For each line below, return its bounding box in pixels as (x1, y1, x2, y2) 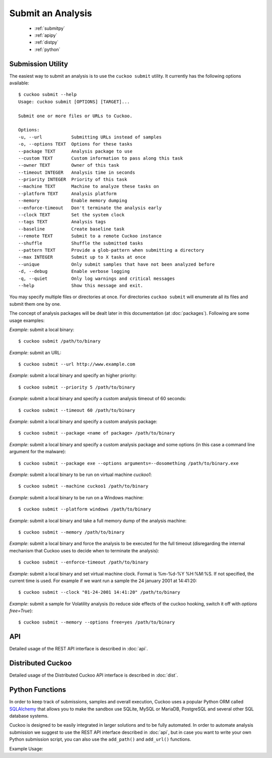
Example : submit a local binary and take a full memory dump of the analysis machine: (9, 517, 187, 524)
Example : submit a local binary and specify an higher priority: (9, 372, 137, 378)
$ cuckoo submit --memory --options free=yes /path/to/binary (18, 620, 175, 625)
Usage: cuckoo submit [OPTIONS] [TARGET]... (18, 99, 130, 105)
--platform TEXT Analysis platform (18, 191, 117, 197)
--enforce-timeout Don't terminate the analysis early (18, 205, 162, 211)
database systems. (9, 713, 49, 719)
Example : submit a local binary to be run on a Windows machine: (9, 494, 144, 500)
